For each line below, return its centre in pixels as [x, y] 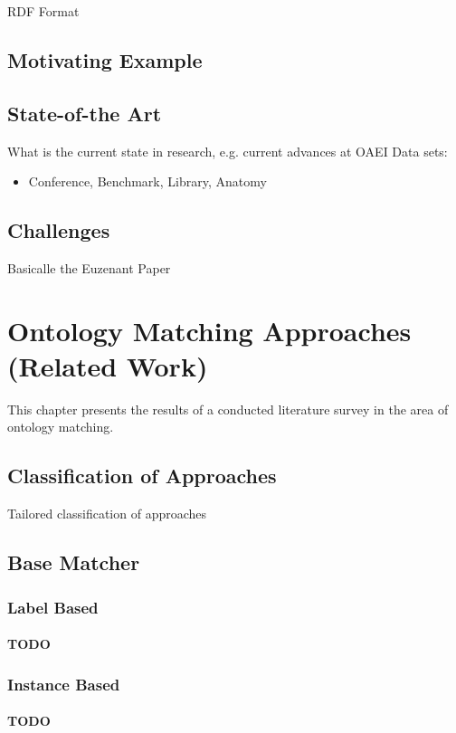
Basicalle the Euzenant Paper [89, 267]
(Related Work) [108, 365]
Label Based [53, 607]
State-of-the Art [85, 113]
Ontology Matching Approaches [209, 330]
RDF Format [43, 11]
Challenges [59, 230]
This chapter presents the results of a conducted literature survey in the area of [228, 409]
